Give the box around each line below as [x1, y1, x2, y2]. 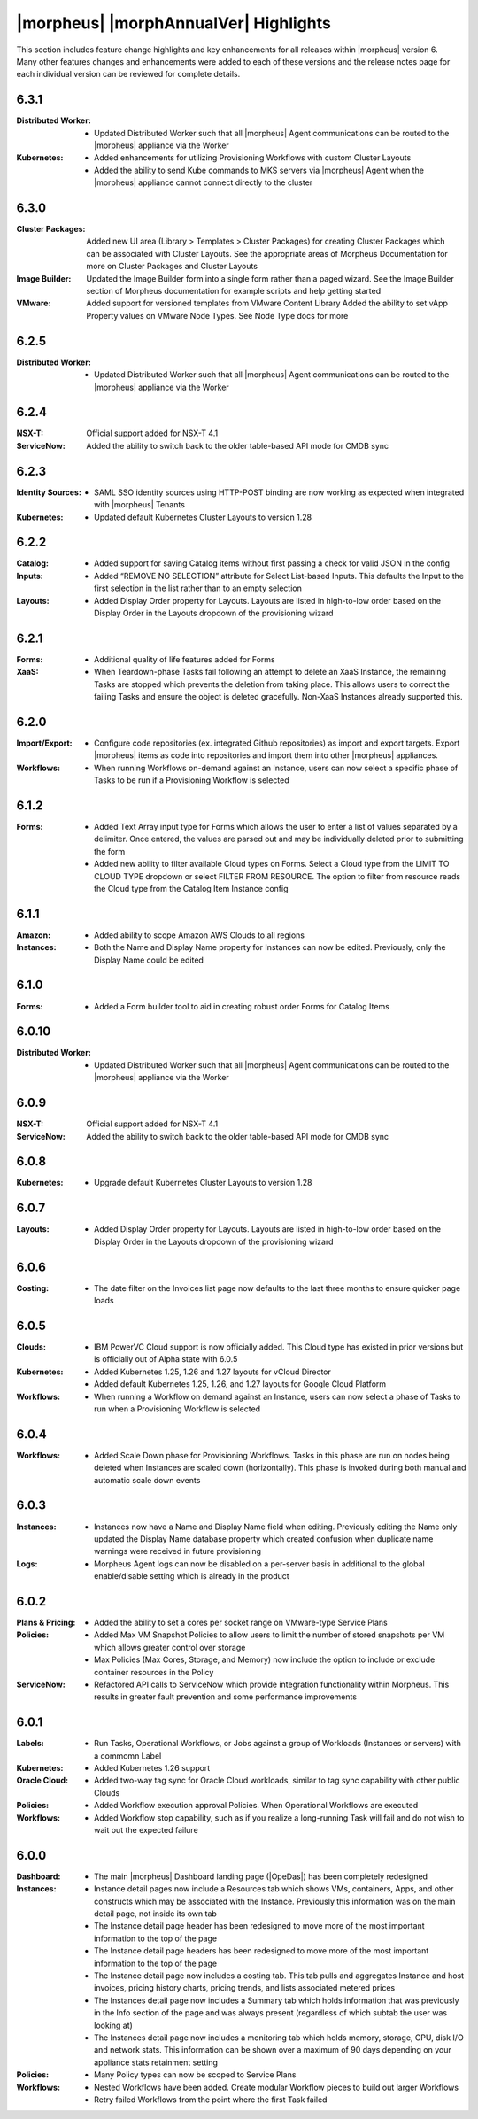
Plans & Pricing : [16, 1617, 76, 1628]
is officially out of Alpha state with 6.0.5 [94, 1354, 238, 1365]
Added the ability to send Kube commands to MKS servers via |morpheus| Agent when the [94, 165, 425, 175]
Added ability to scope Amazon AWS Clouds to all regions [94, 930, 305, 940]
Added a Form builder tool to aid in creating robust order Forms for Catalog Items [94, 1001, 389, 1011]
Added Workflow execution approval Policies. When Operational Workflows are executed [94, 1800, 419, 1811]
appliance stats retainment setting [94, 2057, 219, 2068]
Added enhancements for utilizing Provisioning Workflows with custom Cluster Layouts [94, 152, 412, 163]
